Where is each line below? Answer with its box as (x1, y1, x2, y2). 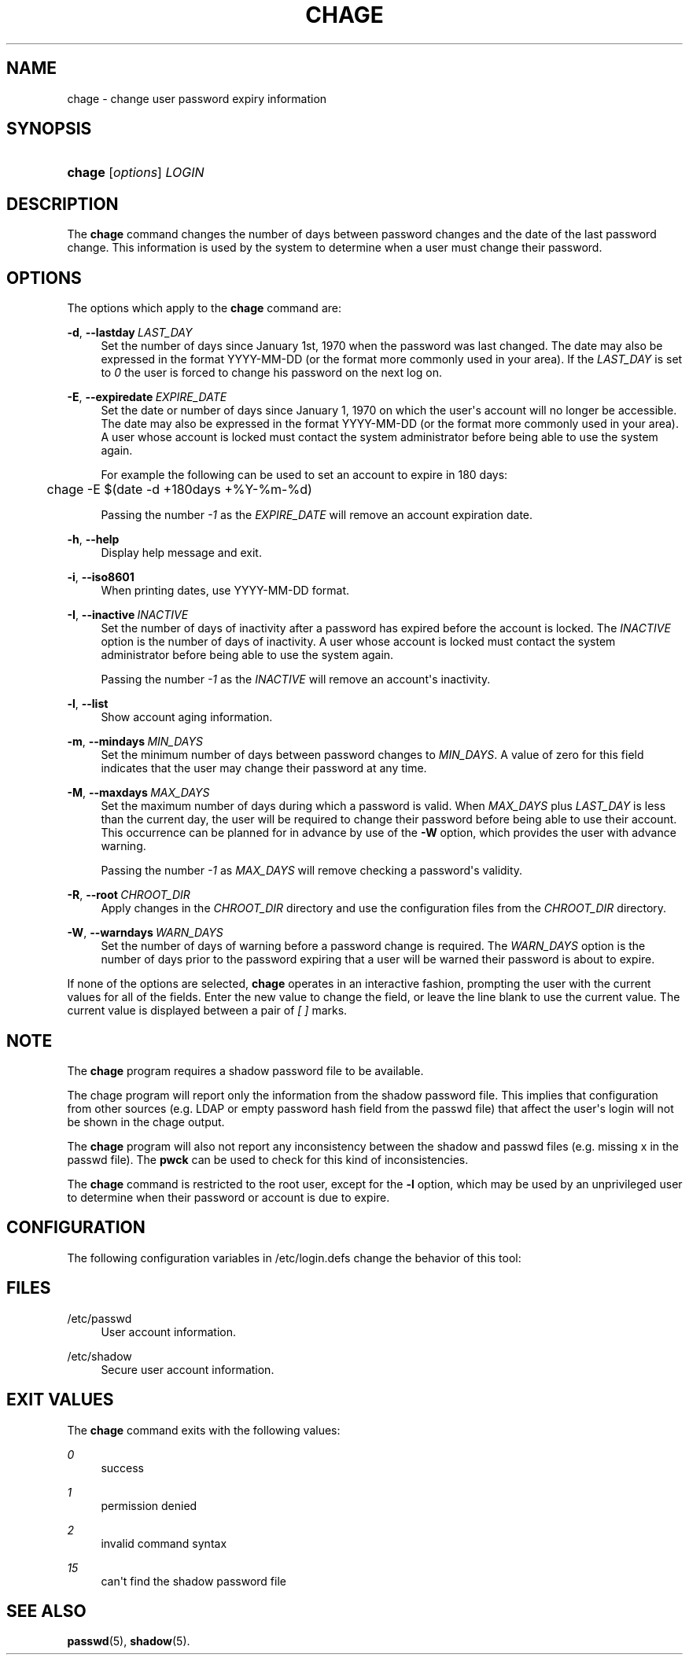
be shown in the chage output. (67, 1114, 225, 1129)
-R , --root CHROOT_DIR (67, 888, 190, 902)
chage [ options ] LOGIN (67, 164, 204, 181)
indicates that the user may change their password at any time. (101, 761, 427, 775)
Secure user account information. (101, 1362, 274, 1376)
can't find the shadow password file (101, 1574, 286, 1588)
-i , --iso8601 (67, 570, 134, 584)
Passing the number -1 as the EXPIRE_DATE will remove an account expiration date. (101, 508, 533, 522)
